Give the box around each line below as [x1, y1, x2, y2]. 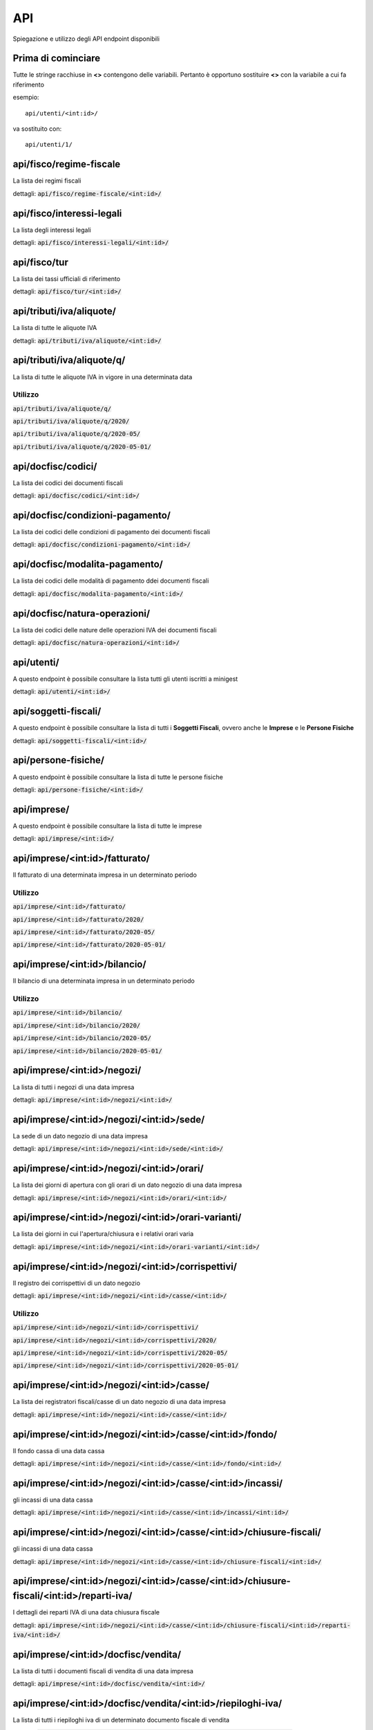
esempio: [12, 93, 39, 102]
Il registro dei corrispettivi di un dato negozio [12, 1279, 141, 1287]
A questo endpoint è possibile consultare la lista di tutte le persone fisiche [12, 772, 224, 781]
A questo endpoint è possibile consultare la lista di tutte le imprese [12, 821, 202, 830]
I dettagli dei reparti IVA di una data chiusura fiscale [12, 1608, 160, 1617]
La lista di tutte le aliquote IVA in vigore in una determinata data [12, 372, 193, 381]
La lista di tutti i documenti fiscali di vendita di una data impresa [12, 1666, 193, 1675]
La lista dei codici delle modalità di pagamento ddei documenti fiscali [12, 576, 209, 585]
